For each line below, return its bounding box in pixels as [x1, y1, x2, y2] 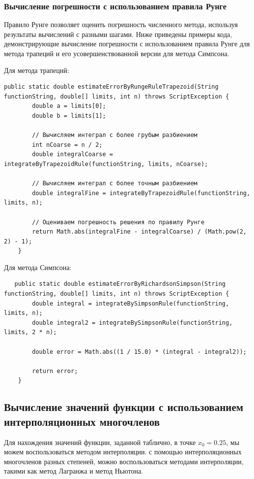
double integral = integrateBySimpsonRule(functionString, [32, 300, 229, 307]
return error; [32, 367, 78, 375]
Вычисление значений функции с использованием [4, 399, 244, 414]
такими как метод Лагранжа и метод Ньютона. [4, 466, 143, 476]
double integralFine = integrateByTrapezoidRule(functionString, [32, 189, 251, 197]
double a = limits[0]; [32, 103, 106, 110]
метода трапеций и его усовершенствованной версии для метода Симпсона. [4, 48, 229, 58]
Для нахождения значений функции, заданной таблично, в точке [4, 437, 196, 447]
